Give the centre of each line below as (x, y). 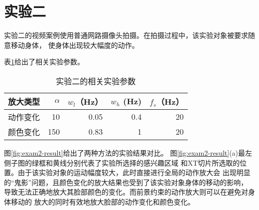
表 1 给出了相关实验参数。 (44, 62)
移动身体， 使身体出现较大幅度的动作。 (75, 45)
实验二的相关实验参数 (96, 81)
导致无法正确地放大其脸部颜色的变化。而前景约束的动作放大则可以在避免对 (126, 192)
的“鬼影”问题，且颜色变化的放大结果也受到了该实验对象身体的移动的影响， (126, 182)
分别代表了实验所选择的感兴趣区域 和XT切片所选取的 (153, 162)
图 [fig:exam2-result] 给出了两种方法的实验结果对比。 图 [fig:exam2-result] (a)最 (125, 152)
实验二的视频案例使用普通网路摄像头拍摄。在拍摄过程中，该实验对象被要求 (126, 35)
